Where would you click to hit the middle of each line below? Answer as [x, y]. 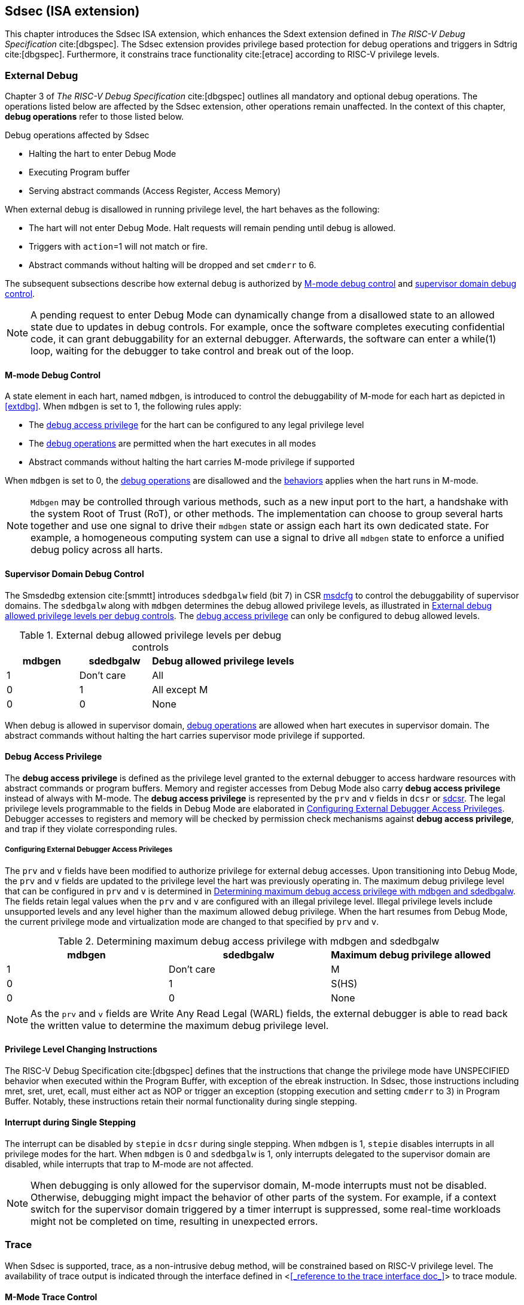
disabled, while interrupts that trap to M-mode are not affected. [129, 1164]
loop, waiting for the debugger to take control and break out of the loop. [192, 351]
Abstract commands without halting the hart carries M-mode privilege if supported [192, 462]
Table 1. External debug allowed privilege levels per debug [150, 635]
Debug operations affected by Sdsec [77, 135]
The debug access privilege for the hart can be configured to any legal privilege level [196, 425]
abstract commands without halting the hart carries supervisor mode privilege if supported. [185, 735]
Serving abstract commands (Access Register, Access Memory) [155, 191]
